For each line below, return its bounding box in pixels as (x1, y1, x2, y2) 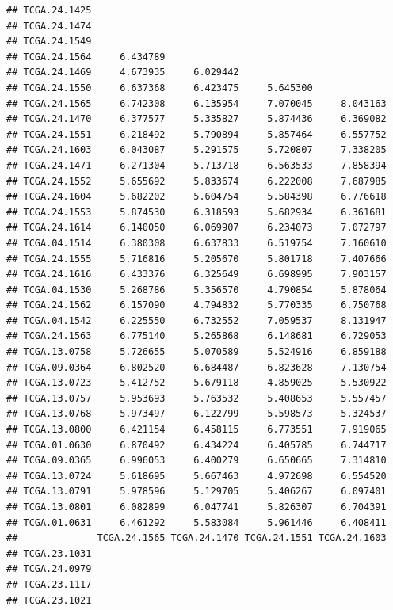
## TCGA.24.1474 (6, 20, 92, 32)
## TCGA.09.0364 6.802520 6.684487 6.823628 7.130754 (6, 361, 387, 373)
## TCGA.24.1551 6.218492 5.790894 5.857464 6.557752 (6, 128, 387, 140)
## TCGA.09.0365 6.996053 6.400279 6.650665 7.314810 (6, 455, 387, 467)
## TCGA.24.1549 (6, 36, 92, 48)
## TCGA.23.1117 (6, 578, 92, 590)
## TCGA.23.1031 (6, 547, 92, 559)
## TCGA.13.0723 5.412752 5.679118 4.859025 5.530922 (6, 377, 387, 389)
